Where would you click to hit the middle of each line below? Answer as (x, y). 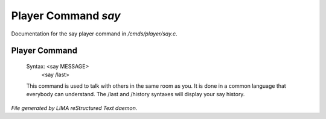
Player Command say (66, 16)
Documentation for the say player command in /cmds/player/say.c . (94, 34)
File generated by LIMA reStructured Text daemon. (74, 108)
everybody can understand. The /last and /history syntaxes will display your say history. (136, 94)
